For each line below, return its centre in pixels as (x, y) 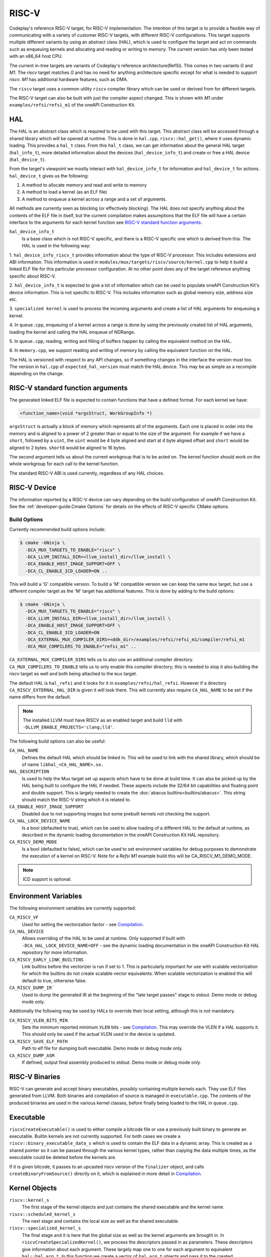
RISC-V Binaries (35, 1077)
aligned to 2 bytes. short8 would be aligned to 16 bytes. (68, 447)
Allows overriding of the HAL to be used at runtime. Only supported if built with (103, 938)
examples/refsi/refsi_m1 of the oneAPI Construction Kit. (72, 105)
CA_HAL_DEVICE (27, 931)
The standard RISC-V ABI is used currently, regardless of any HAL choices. (87, 473)
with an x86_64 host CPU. (36, 56)
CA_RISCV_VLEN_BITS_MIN (38, 1020)
